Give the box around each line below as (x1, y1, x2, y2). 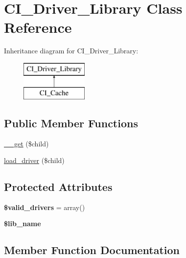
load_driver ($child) (4, 155, 65, 165)
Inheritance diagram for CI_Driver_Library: (4, 46, 139, 56)
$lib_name (4, 218, 41, 229)
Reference (4, 17, 72, 37)
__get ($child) (4, 139, 49, 149)
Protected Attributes (4, 179, 113, 194)
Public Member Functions (4, 116, 138, 131)
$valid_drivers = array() (4, 202, 85, 212)
